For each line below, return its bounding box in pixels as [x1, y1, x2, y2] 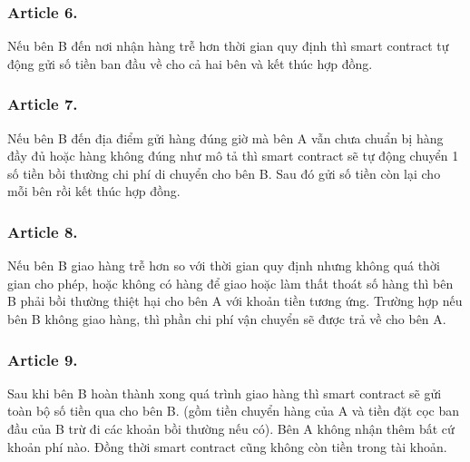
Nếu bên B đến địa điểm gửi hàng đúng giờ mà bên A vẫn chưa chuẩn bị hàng [7, 128, 444, 147]
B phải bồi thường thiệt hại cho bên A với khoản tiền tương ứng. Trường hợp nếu [7, 291, 463, 310]
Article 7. [7, 93, 78, 115]
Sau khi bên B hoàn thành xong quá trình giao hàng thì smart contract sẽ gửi [7, 383, 442, 402]
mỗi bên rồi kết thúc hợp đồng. [7, 182, 181, 201]
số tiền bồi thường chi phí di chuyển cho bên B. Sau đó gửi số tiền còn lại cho [7, 163, 441, 182]
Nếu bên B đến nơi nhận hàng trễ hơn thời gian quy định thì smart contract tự [7, 36, 449, 55]
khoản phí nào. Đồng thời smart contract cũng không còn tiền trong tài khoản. [7, 437, 447, 456]
